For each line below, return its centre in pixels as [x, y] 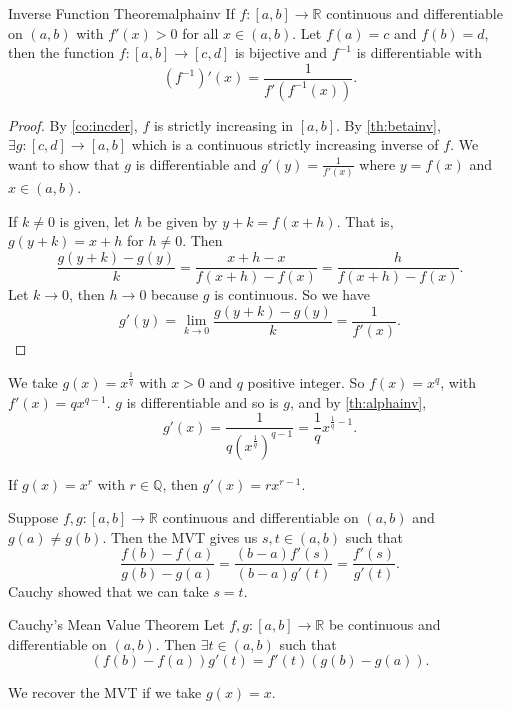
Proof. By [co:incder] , [73, 124]
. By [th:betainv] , [388, 124]
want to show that [64, 163]
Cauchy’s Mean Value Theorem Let [116, 624]
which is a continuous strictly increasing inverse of [285, 144]
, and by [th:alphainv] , [358, 401]
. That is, [365, 220]
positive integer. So [306, 382]
